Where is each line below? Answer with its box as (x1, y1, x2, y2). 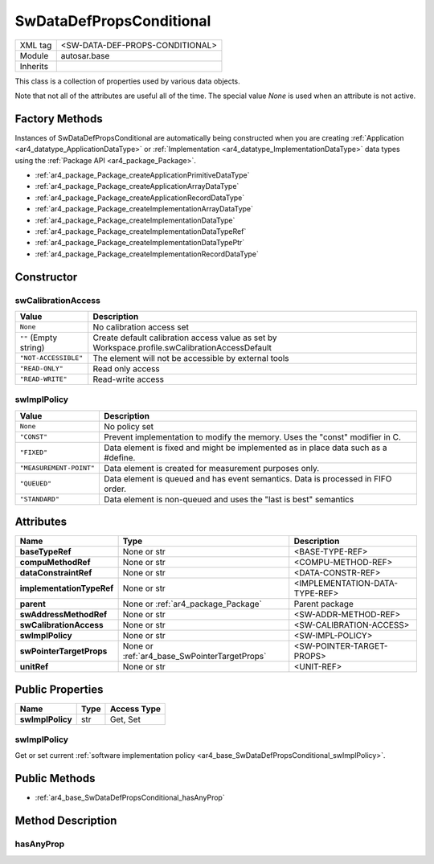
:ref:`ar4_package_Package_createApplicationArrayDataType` (35, 182, 240, 191)
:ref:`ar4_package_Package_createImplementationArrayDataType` (35, 204, 253, 214)
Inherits (19, 60, 48, 72)
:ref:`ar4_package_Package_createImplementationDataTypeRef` (35, 226, 247, 236)
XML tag (19, 39, 52, 51)
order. (103, 483, 127, 494)
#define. (103, 452, 136, 463)
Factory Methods (14, 112, 104, 125)
